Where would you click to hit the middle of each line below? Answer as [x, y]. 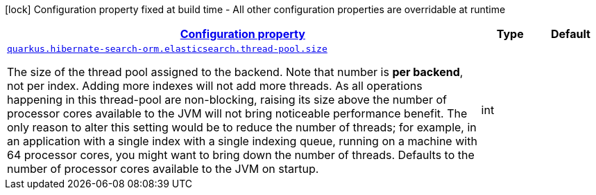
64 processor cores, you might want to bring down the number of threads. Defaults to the [241, 155]
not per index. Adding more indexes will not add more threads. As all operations [215, 86]
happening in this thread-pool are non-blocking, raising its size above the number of [227, 100]
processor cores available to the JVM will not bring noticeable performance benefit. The [237, 113]
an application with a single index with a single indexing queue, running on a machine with [242, 141]
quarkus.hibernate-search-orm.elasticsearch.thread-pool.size [167, 49]
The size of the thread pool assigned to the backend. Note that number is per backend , [235, 72]
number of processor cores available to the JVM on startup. [163, 169]
